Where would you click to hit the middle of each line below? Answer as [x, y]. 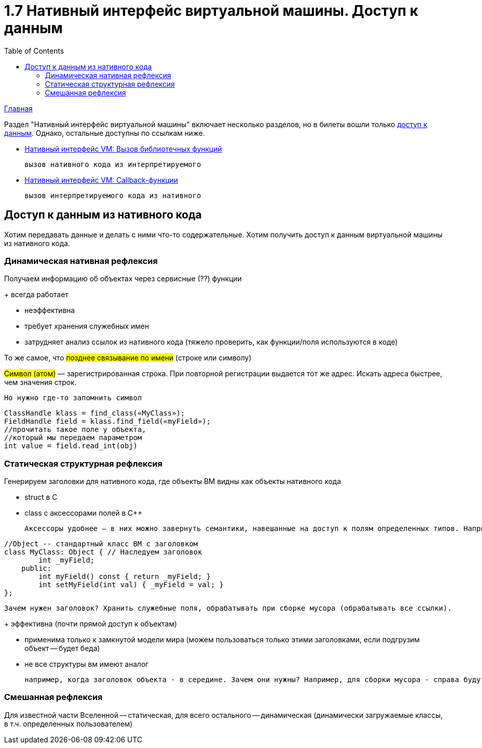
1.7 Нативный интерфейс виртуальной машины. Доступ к [211, 11]
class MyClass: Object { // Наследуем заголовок [103, 552]
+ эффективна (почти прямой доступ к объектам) [91, 624]
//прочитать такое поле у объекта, [75, 430]
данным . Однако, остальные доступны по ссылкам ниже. [105, 133]
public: [36, 569]
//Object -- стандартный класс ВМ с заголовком [101, 544]
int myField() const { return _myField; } [125, 577]
